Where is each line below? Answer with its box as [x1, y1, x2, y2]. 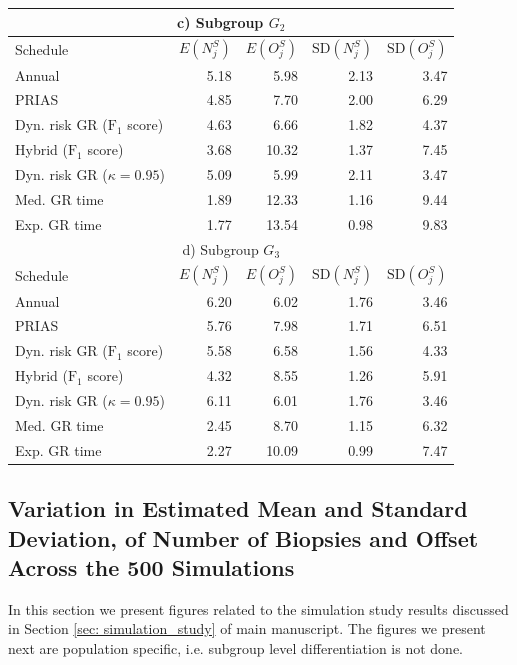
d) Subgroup [182, 238, 259, 259]
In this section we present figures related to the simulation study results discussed [8, 598, 509, 619]
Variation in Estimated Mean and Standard [8, 493, 468, 524]
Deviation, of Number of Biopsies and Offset [8, 522, 479, 553]
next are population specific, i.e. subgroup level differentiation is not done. [8, 637, 463, 658]
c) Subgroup [177, 11, 264, 32]
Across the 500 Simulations [8, 551, 295, 582]
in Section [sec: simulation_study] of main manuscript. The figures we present [8, 618, 486, 639]
